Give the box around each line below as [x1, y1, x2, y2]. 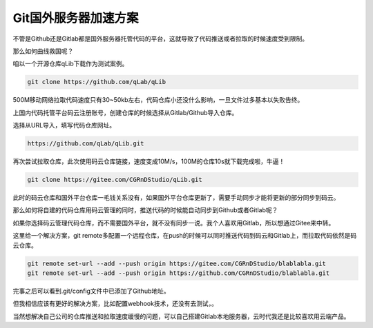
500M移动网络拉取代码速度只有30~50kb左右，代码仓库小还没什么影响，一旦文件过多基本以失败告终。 [12, 96, 304, 104]
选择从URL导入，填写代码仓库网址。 [12, 121, 116, 130]
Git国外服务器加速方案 [12, 10, 139, 25]
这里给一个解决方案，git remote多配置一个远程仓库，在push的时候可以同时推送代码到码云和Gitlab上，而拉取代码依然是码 [12, 232, 357, 240]
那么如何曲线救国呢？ [12, 47, 74, 55]
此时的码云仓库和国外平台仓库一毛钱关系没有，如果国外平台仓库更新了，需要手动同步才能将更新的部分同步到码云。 [12, 194, 340, 202]
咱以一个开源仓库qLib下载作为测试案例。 [12, 59, 128, 68]
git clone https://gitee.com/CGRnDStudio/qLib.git [27, 176, 203, 184]
